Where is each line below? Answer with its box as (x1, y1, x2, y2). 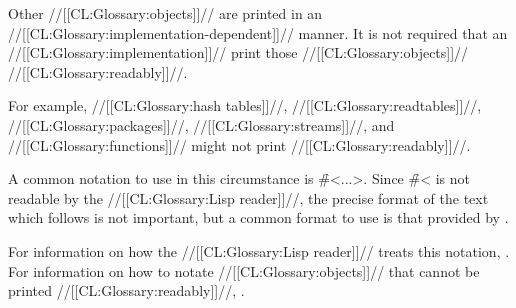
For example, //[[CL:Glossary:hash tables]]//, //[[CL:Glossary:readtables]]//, (8, 95, 482, 116)
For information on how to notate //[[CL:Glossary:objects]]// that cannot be (8, 260, 480, 281)
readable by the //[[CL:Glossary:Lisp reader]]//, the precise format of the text (8, 187, 489, 208)
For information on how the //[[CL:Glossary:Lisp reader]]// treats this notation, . (8, 240, 510, 261)
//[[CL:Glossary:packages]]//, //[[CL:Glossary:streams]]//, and (8, 114, 395, 135)
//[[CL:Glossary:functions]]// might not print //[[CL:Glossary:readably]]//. (8, 134, 471, 155)
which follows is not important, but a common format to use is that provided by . (8, 207, 509, 228)
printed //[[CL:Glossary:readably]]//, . (8, 280, 245, 301)
